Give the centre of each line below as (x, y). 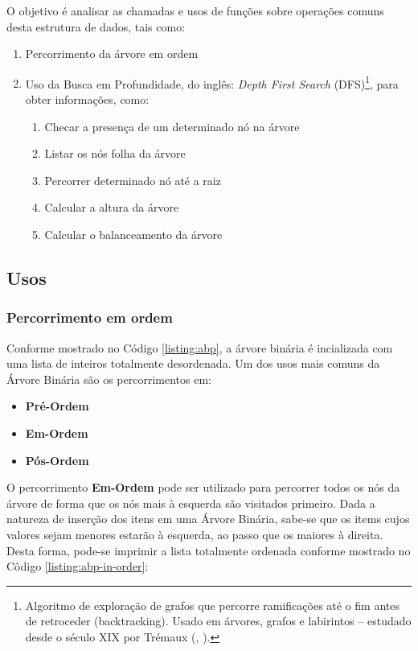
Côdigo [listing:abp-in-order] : (78, 566)
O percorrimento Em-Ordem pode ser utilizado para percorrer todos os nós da (203, 487)
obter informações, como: (87, 99)
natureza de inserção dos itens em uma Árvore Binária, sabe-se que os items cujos (208, 519)
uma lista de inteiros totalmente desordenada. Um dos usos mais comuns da (193, 363)
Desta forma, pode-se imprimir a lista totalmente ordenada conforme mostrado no (209, 550)
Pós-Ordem (57, 460)
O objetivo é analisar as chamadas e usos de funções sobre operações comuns (195, 10)
